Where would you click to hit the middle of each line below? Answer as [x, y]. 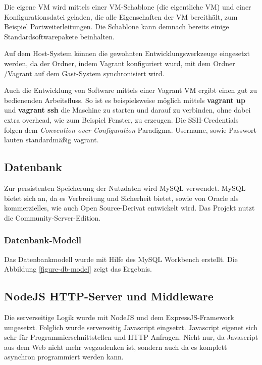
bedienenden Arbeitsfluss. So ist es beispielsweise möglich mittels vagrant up [125, 100]
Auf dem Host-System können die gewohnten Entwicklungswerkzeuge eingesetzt [127, 53]
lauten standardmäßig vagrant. [51, 140]
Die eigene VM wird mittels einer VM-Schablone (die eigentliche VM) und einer [128, 7]
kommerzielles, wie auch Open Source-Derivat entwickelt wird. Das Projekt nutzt [129, 208]
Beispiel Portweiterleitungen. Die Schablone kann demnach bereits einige [117, 27]
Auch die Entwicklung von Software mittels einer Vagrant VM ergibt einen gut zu [130, 90]
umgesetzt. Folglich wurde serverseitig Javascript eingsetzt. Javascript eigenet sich [131, 327]
